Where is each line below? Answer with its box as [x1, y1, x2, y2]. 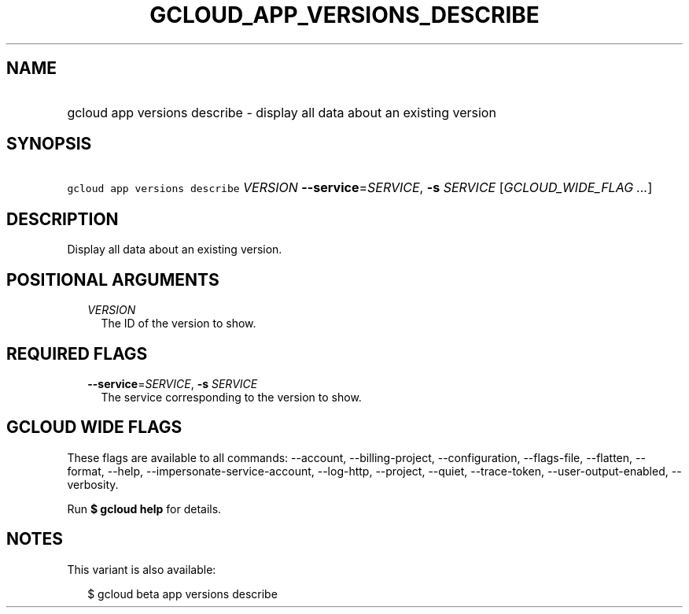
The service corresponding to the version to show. [101, 390, 362, 404]
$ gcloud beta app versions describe [87, 586, 278, 601]
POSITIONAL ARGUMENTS [6, 269, 219, 290]
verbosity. [67, 477, 119, 491]
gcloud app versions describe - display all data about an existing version [67, 104, 496, 120]
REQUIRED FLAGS [6, 343, 148, 364]
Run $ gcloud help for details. [67, 501, 222, 516]
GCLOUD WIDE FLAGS [6, 417, 182, 438]
